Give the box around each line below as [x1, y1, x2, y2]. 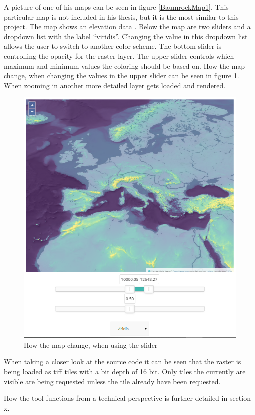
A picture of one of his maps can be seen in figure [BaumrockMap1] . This [4, 2, 229, 12]
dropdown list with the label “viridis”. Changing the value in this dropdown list [4, 31, 248, 41]
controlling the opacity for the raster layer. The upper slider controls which [4, 50, 234, 61]
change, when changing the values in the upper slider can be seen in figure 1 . [4, 70, 239, 81]
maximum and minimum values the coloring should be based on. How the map [4, 60, 245, 71]
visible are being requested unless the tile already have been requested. [4, 376, 221, 386]
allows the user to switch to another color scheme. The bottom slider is [4, 41, 222, 51]
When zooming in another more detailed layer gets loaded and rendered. [4, 80, 226, 90]
